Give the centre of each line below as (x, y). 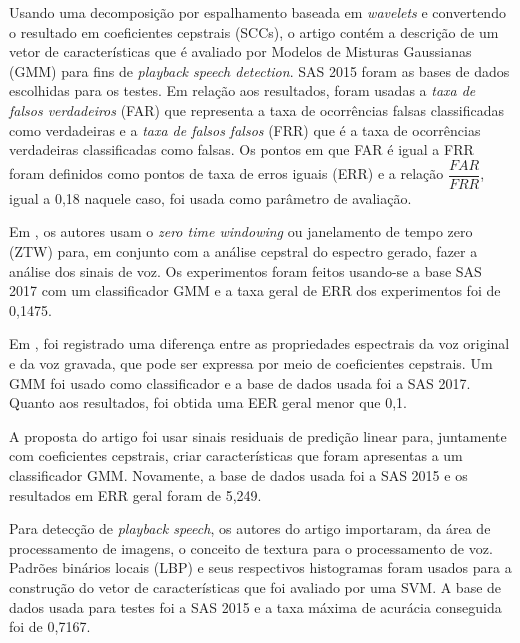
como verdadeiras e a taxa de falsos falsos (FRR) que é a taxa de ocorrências (245, 129)
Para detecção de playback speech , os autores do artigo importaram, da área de (250, 528)
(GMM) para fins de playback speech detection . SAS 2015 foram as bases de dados (259, 70)
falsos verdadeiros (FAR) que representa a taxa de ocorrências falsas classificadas (256, 109)
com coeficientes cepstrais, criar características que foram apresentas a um (236, 455)
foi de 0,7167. (50, 626)
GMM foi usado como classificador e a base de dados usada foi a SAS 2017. (240, 382)
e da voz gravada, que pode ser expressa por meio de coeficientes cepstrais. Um (251, 362)
